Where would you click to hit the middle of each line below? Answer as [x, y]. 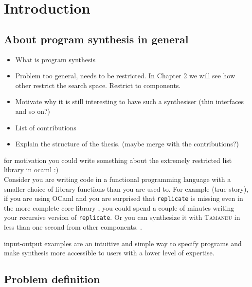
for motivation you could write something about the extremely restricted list [118, 160]
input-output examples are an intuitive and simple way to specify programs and [123, 243]
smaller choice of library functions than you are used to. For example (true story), [126, 188]
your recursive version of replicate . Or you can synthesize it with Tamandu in [122, 217]
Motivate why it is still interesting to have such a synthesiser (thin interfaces [130, 101]
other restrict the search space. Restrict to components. [98, 85]
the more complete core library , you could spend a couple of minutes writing [119, 207]
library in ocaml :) [31, 170]
